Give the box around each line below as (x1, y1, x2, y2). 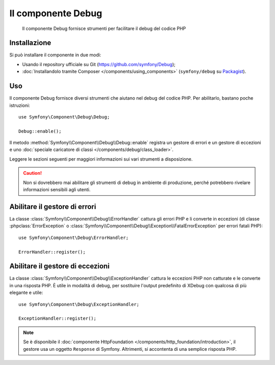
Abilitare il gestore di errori (9, 202, 96, 211)
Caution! (23, 170, 42, 176)
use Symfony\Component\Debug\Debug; (18, 114, 110, 119)
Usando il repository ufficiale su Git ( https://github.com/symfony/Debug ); (22, 61, 176, 67)
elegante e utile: (9, 290, 43, 296)
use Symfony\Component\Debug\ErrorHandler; (18, 234, 129, 240)
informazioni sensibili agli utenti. (23, 187, 91, 193)
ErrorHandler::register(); (18, 249, 86, 255)
